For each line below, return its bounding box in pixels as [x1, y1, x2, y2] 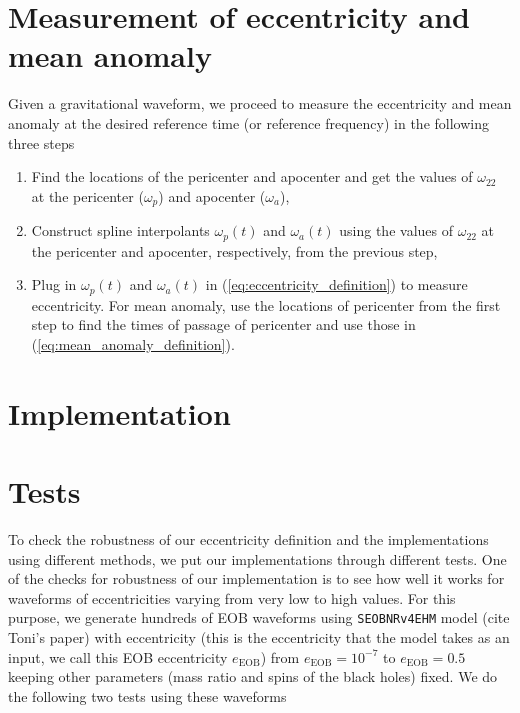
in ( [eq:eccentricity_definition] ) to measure [205, 274, 468, 295]
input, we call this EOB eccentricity [8, 646, 228, 667]
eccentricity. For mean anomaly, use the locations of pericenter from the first [31, 294, 501, 315]
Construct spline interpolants [31, 220, 210, 241]
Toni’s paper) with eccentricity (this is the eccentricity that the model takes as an [8, 626, 510, 647]
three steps [8, 132, 75, 153]
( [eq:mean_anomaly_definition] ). [31, 333, 235, 354]
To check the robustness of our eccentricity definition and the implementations [8, 528, 489, 549]
